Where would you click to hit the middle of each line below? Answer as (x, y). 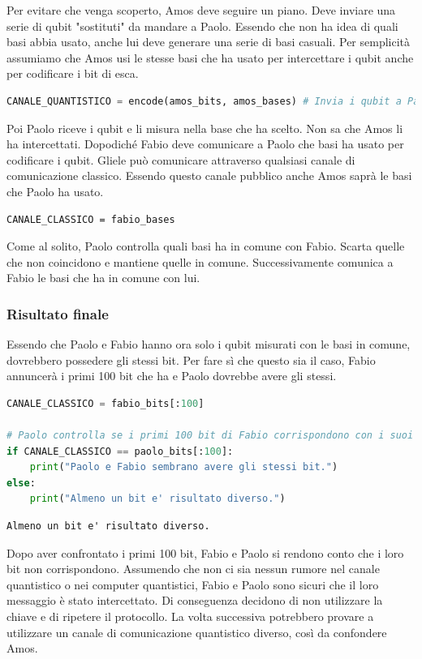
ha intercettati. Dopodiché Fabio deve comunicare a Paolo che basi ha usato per (205, 144)
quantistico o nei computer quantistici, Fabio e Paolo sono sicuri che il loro (193, 584)
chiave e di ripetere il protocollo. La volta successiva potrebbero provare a (190, 616)
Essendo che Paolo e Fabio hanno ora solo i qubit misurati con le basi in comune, (209, 344)
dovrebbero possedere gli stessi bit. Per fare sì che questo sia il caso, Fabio (191, 359)
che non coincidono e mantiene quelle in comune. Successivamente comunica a (200, 261)
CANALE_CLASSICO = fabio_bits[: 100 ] (105, 403)
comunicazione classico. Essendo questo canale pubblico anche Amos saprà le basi (209, 175)
